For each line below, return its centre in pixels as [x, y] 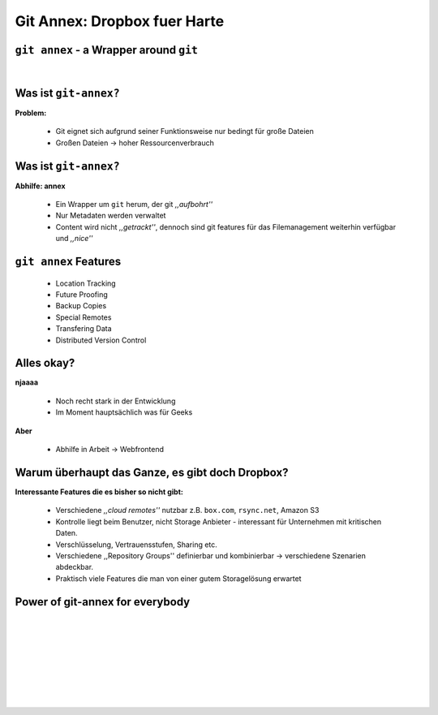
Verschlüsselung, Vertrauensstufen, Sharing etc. [137, 545]
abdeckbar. [74, 567]
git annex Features [68, 262]
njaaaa [27, 382]
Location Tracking [86, 283]
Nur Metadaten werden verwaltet [111, 216]
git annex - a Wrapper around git [107, 50]
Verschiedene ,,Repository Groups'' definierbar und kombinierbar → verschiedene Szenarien [211, 555]
